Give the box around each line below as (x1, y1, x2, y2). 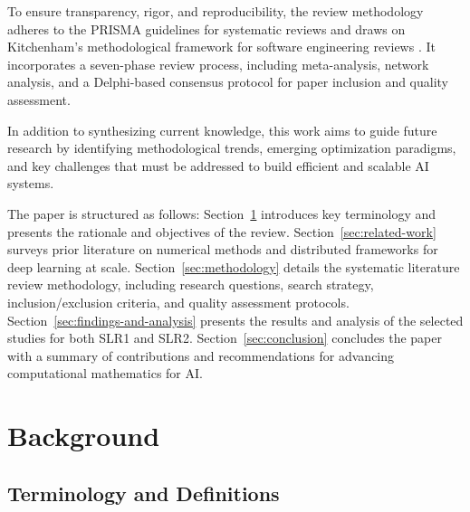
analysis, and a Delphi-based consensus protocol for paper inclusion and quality (7, 72, 449, 91)
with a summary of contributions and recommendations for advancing (7, 346, 395, 365)
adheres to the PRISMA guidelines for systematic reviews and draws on (7, 19, 406, 38)
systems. (7, 174, 54, 193)
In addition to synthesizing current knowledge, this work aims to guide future (7, 120, 437, 139)
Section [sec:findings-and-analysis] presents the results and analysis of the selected (7, 310, 464, 329)
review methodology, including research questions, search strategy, (7, 275, 374, 294)
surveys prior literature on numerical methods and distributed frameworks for (7, 240, 438, 259)
